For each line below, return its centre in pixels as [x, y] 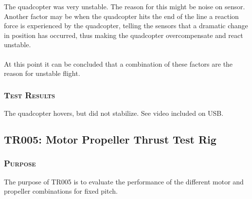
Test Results [30, 95]
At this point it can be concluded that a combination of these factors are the [118, 63]
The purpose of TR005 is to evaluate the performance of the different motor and [124, 181]
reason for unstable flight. [42, 73]
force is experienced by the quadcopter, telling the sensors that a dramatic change [126, 26]
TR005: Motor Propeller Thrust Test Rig [110, 139]
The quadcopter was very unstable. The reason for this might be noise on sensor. [125, 6]
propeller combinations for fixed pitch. [61, 191]
